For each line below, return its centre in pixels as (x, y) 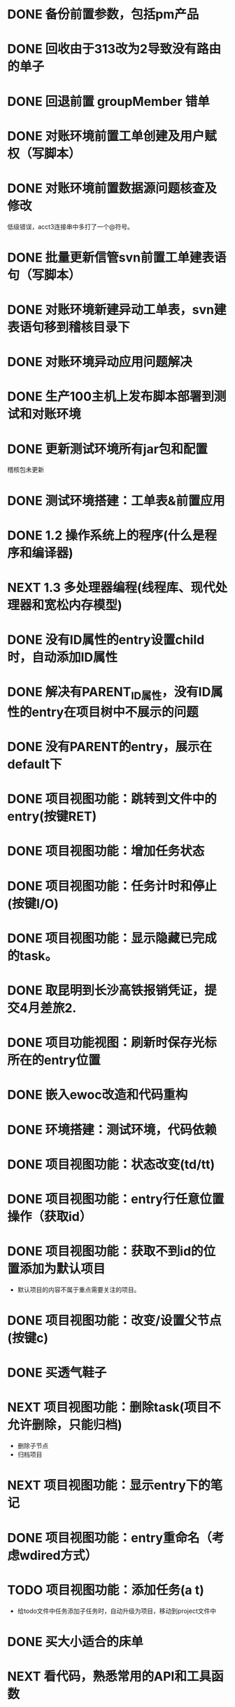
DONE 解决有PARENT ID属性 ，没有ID (109, 693)
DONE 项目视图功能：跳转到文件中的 (112, 799)
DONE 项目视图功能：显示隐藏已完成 (112, 938)
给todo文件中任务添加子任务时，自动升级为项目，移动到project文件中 (117, 1611)
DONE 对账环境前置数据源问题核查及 (112, 188)
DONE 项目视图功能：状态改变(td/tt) (111, 1164)
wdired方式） (59, 1555)
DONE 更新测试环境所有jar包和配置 (108, 449)
